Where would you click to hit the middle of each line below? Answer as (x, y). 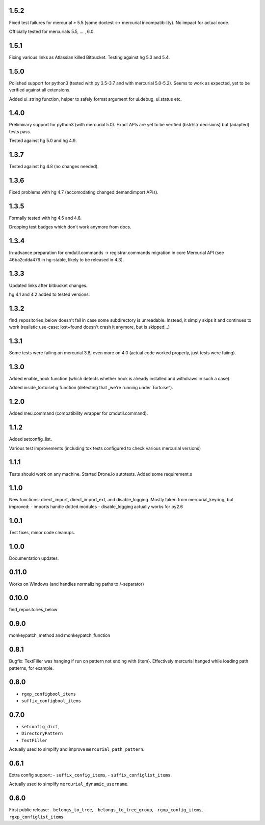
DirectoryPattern (42, 734)
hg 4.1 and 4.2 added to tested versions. (50, 294)
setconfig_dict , (40, 726)
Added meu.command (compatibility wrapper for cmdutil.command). (79, 413)
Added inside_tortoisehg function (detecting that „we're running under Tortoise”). (91, 388)
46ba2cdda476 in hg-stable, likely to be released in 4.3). (66, 259)
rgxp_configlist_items (36, 817)
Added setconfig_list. (30, 439)
